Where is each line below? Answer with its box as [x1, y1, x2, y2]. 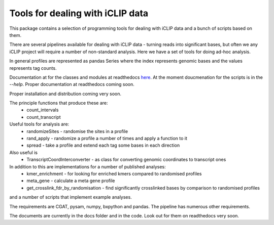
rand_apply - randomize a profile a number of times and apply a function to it [26, 136, 188, 142]
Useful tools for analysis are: [9, 121, 70, 127]
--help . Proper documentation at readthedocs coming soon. [9, 81, 134, 87]
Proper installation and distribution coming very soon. [9, 91, 122, 97]
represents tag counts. [9, 65, 57, 71]
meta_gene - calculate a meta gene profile [26, 177, 115, 184]
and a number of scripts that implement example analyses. [9, 194, 132, 200]
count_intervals [26, 107, 59, 113]
